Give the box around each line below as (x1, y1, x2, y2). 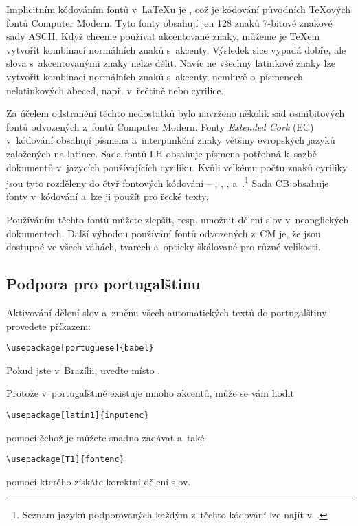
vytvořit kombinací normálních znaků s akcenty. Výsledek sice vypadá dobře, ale (6, 42, 346, 56)
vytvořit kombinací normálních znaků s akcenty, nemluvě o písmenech (6, 69, 303, 83)
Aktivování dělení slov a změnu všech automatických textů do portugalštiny (6, 305, 327, 319)
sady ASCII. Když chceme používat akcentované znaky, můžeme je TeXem (6, 29, 320, 43)
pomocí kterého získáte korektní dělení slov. (6, 474, 191, 488)
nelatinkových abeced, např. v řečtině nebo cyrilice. (6, 83, 224, 97)
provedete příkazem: (6, 318, 91, 333)
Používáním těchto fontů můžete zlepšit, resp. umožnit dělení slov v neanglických (6, 212, 349, 226)
